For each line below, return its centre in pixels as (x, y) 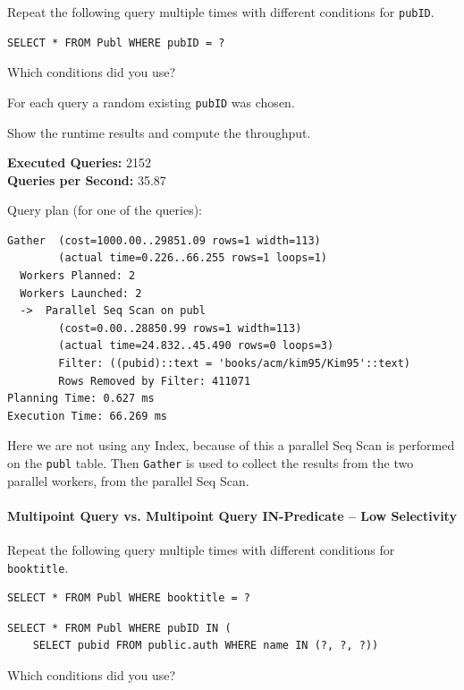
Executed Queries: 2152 (79, 162)
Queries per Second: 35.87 (87, 179)
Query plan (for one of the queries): (105, 210)
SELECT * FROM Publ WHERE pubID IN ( (119, 628)
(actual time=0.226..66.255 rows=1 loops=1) (193, 258)
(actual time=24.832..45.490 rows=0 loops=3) (196, 346)
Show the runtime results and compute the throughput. (159, 132)
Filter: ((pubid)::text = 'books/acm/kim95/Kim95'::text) (235, 364)
